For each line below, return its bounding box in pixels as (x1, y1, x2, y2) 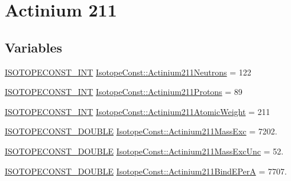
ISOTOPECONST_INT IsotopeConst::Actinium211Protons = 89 (5, 85, 242, 98)
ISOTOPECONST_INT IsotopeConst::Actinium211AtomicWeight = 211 (5, 105, 270, 117)
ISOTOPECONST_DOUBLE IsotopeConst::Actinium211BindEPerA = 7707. (5, 164, 287, 177)
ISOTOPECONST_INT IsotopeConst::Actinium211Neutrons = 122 (5, 65, 251, 78)
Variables (5, 38, 63, 56)
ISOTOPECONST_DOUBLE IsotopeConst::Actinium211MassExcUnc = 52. (5, 144, 284, 157)
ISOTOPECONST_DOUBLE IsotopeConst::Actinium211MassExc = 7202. (5, 125, 277, 137)
